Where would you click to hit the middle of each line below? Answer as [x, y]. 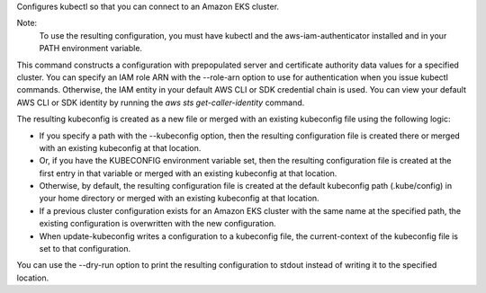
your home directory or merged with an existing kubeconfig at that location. [179, 199]
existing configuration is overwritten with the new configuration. [157, 224]
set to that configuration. [85, 249]
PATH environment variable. [91, 49]
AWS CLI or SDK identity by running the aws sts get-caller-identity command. [161, 102]
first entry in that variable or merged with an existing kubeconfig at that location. [188, 173]
